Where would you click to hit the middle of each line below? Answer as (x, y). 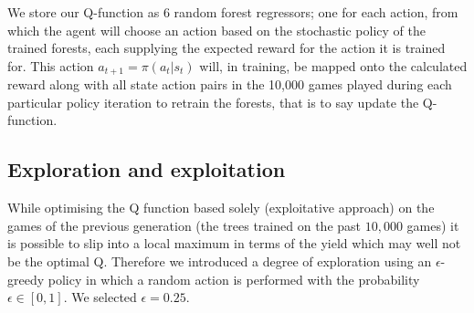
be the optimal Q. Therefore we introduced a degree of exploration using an (220, 261)
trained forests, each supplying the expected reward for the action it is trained (226, 48)
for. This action (51, 65)
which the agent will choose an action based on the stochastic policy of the (216, 30)
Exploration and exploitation (147, 169)
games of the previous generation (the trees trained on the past (184, 225)
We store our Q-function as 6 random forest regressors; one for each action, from (233, 12)
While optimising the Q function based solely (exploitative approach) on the (221, 208)
